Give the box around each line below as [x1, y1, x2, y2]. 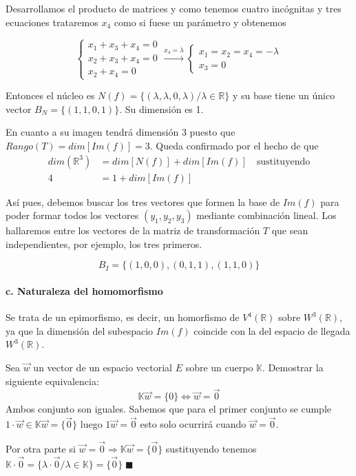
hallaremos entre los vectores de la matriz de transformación [6, 223, 260, 238]
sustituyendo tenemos [165, 441, 257, 455]
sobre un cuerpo [185, 360, 253, 374]
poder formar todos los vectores [6, 208, 139, 223]
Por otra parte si [6, 441, 76, 455]
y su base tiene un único [232, 88, 335, 103]
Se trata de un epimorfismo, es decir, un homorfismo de [6, 310, 240, 324]
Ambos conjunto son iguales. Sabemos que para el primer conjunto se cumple [6, 402, 331, 416]
